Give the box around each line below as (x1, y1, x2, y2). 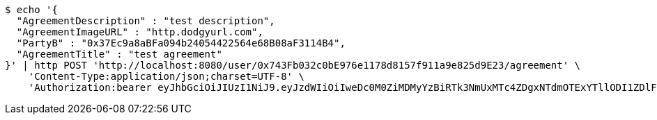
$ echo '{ (5, 4, 58, 15)
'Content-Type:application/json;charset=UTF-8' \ (28, 71, 304, 82)
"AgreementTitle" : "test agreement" (16, 49, 222, 60)
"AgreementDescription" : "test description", (16, 15, 275, 26)
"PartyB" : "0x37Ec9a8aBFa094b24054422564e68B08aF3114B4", (16, 37, 346, 49)
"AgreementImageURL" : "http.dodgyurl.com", (16, 26, 263, 37)
